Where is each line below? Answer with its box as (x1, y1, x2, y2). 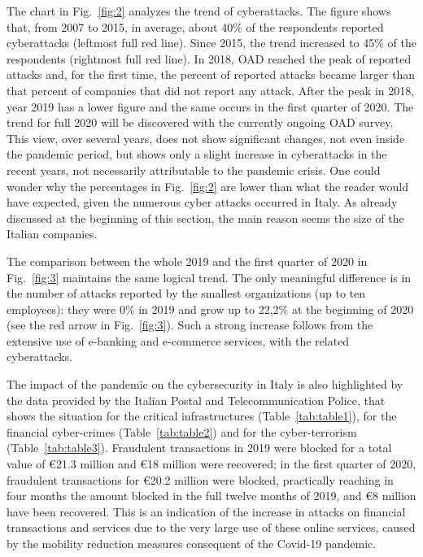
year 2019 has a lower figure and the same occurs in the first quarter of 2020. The (7, 98, 414, 115)
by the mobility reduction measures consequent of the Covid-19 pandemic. (7, 535, 377, 551)
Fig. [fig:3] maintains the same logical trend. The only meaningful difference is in (7, 268, 412, 285)
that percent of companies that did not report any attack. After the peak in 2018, (7, 81, 415, 98)
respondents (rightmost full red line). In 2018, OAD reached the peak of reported (7, 50, 412, 67)
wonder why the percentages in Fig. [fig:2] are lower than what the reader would (7, 177, 409, 194)
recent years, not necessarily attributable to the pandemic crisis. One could (7, 161, 381, 178)
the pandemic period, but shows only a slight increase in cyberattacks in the (7, 146, 387, 163)
